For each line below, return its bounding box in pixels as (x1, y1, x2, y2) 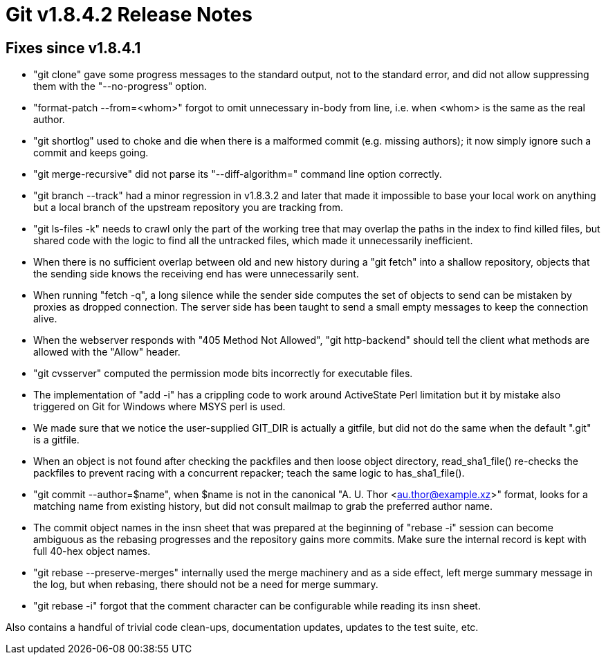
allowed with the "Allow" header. (33, 346, 181, 358)
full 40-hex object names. (33, 545, 151, 558)
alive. (33, 313, 57, 325)
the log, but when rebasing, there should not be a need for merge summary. (33, 578, 378, 591)
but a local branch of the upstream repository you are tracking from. (33, 201, 343, 214)
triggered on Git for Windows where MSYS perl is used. (33, 401, 286, 413)
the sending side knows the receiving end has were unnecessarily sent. (33, 268, 359, 280)
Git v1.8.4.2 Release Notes (6, 3, 252, 26)
